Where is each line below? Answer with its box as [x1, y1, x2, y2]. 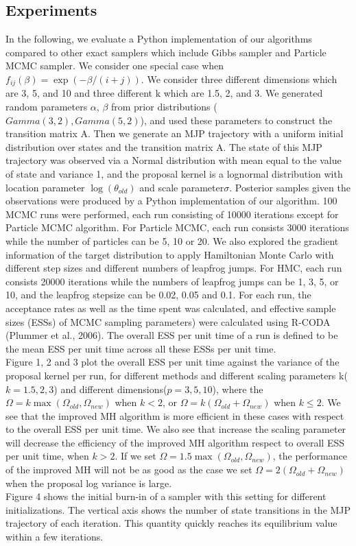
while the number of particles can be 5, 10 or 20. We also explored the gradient [5, 233, 339, 248]
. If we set [115, 449, 156, 463]
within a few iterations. [5, 530, 104, 544]
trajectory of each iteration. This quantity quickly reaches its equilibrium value [5, 516, 337, 530]
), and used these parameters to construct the [140, 112, 333, 127]
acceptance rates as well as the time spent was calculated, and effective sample [5, 300, 336, 315]
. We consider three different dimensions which [141, 71, 337, 86]
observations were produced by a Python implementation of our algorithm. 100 [5, 193, 337, 208]
